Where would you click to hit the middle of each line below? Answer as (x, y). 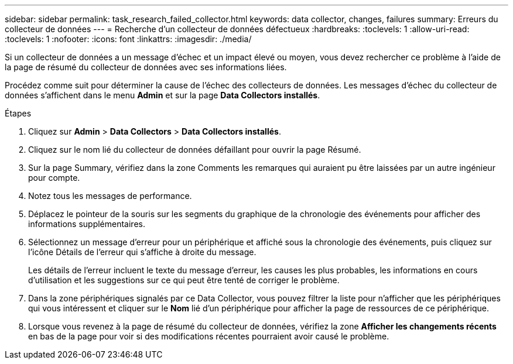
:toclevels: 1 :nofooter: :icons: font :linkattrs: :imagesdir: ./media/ (128, 39)
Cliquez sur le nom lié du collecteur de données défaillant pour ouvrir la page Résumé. (195, 150)
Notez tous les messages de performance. (110, 196)
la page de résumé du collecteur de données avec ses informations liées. (146, 67)
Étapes (18, 113)
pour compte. (54, 178)
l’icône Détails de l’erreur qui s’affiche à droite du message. (142, 252)
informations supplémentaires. (87, 224)
